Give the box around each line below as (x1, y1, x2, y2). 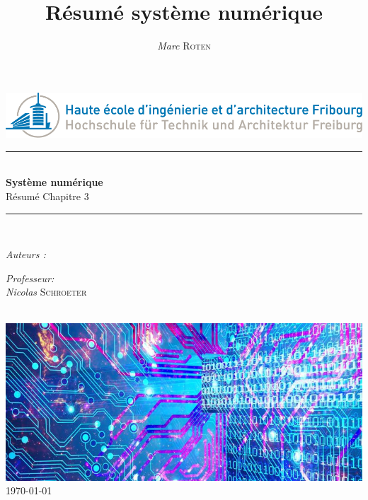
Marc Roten (157, 38, 211, 53)
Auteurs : (6, 247, 46, 262)
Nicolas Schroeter (6, 284, 87, 299)
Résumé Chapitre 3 (6, 188, 89, 203)
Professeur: (6, 270, 54, 285)
